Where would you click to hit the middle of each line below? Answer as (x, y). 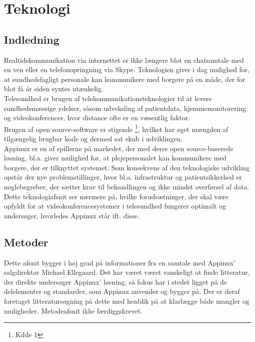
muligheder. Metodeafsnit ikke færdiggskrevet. (73, 310)
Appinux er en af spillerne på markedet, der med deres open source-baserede (119, 148)
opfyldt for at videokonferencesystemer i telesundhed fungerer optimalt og (115, 206)
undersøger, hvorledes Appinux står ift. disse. (72, 215)
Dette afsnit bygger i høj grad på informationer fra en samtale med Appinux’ (120, 262)
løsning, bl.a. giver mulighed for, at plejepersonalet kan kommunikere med (115, 158)
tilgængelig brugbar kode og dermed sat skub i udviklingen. (93, 138)
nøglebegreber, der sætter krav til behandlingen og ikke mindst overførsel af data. (127, 186)
